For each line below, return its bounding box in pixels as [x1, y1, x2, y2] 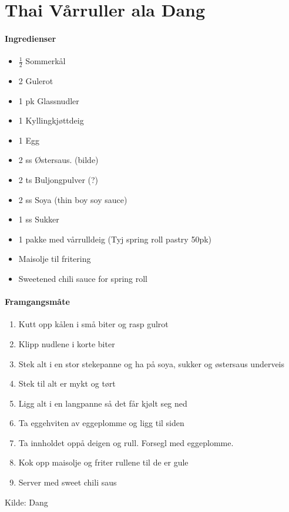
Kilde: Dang [5, 496, 48, 508]
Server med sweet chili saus [18, 476, 117, 488]
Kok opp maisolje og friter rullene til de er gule [18, 456, 189, 468]
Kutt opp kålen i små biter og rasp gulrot [18, 318, 169, 330]
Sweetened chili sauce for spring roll [18, 272, 148, 284]
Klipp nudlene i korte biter [18, 337, 115, 350]
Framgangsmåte [5, 295, 70, 308]
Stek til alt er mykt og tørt [18, 377, 116, 390]
